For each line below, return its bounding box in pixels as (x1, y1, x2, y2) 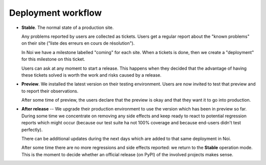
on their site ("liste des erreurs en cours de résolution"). (21, 40, 135, 46)
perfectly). (21, 127, 43, 133)
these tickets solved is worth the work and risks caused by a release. (21, 72, 162, 78)
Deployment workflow (9, 7, 102, 18)
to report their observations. (21, 88, 79, 94)
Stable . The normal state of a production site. (21, 25, 114, 30)
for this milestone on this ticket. (21, 56, 86, 62)
